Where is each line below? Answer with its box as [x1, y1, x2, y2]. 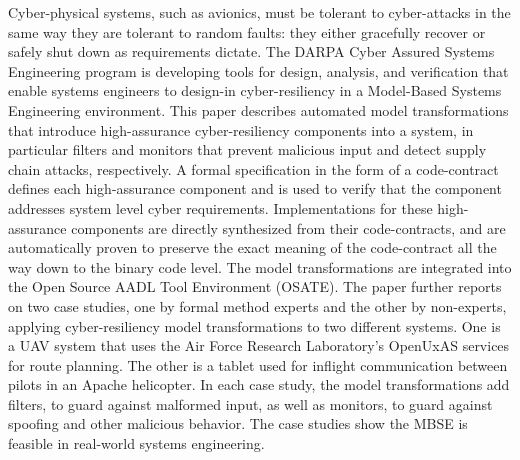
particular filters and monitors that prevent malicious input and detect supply [8, 139, 487, 160]
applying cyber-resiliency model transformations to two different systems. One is [8, 315, 501, 336]
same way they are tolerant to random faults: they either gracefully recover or [8, 21, 486, 42]
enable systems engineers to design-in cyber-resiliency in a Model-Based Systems [8, 80, 502, 101]
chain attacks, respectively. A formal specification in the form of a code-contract [8, 158, 499, 179]
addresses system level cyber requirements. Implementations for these [8, 197, 433, 218]
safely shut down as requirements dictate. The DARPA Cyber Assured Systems [8, 41, 495, 62]
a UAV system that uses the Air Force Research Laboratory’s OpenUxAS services [8, 335, 510, 356]
